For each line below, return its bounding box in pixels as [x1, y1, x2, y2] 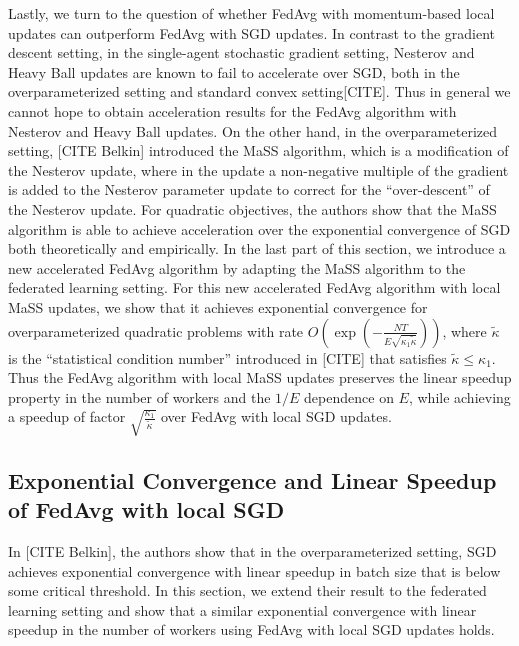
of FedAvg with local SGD [8, 494, 285, 525]
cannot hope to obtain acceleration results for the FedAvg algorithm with [8, 100, 457, 121]
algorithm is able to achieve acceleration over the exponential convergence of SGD [8, 218, 511, 239]
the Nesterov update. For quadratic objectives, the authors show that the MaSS [8, 198, 497, 219]
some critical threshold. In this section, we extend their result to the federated [8, 580, 487, 601]
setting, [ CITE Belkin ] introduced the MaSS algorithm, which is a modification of [8, 140, 509, 161]
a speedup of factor [8, 406, 126, 427]
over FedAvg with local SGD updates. [160, 406, 392, 427]
